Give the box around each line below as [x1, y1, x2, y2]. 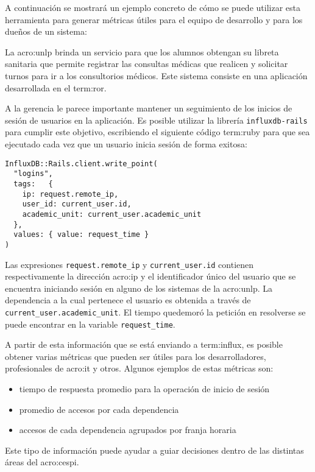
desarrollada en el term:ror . [5, 81, 107, 94]
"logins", [13, 169, 53, 178]
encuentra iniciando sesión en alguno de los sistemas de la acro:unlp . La [5, 281, 273, 294]
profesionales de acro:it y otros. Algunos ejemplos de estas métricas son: [5, 362, 274, 375]
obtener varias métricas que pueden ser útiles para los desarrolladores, [5, 350, 266, 362]
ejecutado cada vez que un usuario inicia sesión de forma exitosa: [5, 138, 247, 150]
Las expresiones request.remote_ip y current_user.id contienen [5, 258, 254, 270]
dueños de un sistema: [5, 25, 87, 38]
